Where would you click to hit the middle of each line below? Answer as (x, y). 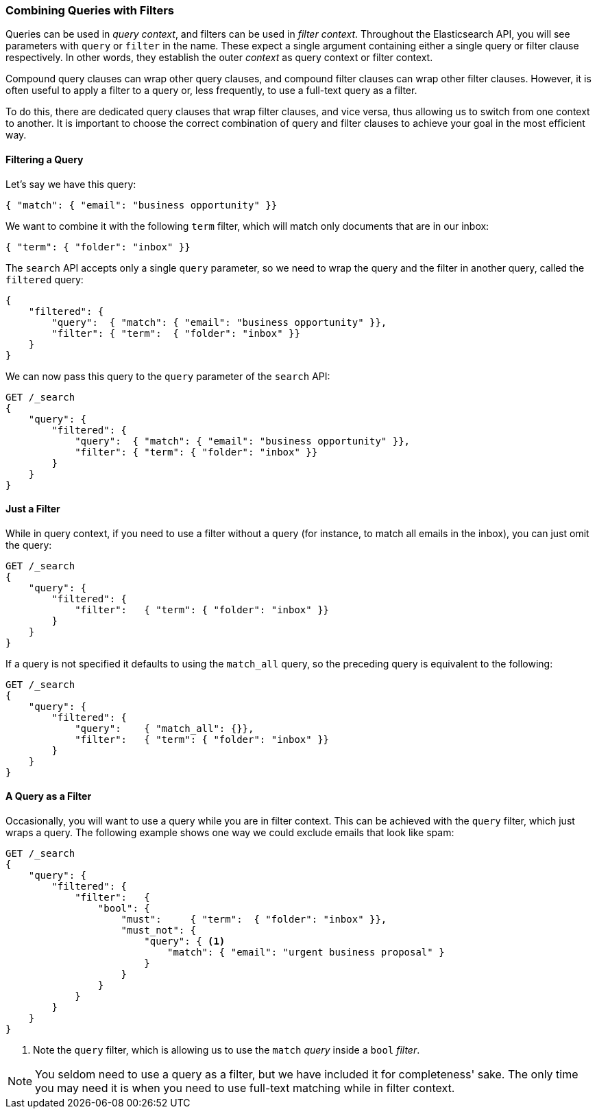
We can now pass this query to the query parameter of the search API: (168, 376)
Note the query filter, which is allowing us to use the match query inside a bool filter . (227, 1050)
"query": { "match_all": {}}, (165, 728)
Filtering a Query (45, 159)
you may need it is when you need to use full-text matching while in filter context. (245, 1088)
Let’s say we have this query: (71, 184)
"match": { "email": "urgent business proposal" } (306, 952)
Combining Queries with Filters (90, 10)
